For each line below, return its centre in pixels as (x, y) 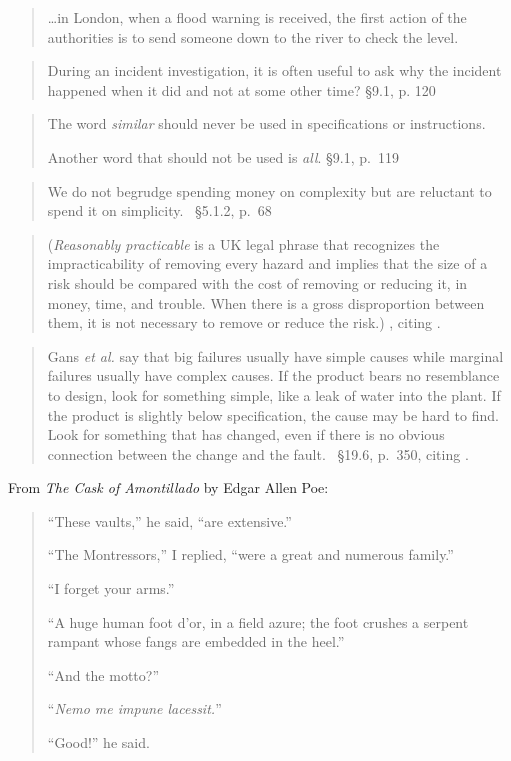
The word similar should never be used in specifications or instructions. (266, 123)
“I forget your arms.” (111, 588)
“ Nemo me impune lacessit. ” (134, 708)
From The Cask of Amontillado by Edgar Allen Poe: (168, 487)
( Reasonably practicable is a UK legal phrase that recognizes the (243, 243)
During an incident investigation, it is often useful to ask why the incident (274, 70)
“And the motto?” (103, 674)
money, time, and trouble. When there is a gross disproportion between (266, 302)
